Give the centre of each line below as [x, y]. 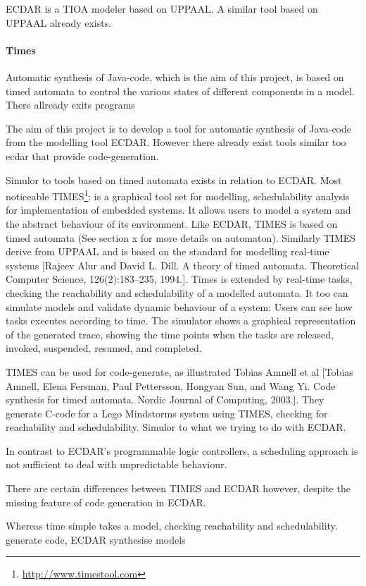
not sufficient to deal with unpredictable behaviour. [116, 464]
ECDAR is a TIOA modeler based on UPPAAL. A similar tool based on [162, 8]
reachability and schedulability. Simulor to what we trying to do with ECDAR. [176, 427]
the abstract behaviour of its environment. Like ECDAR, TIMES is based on [172, 223]
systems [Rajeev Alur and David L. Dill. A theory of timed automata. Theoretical [183, 265]
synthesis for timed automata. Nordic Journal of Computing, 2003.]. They [165, 399]
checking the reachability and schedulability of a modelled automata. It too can [177, 292]
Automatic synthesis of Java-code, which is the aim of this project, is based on [175, 77]
